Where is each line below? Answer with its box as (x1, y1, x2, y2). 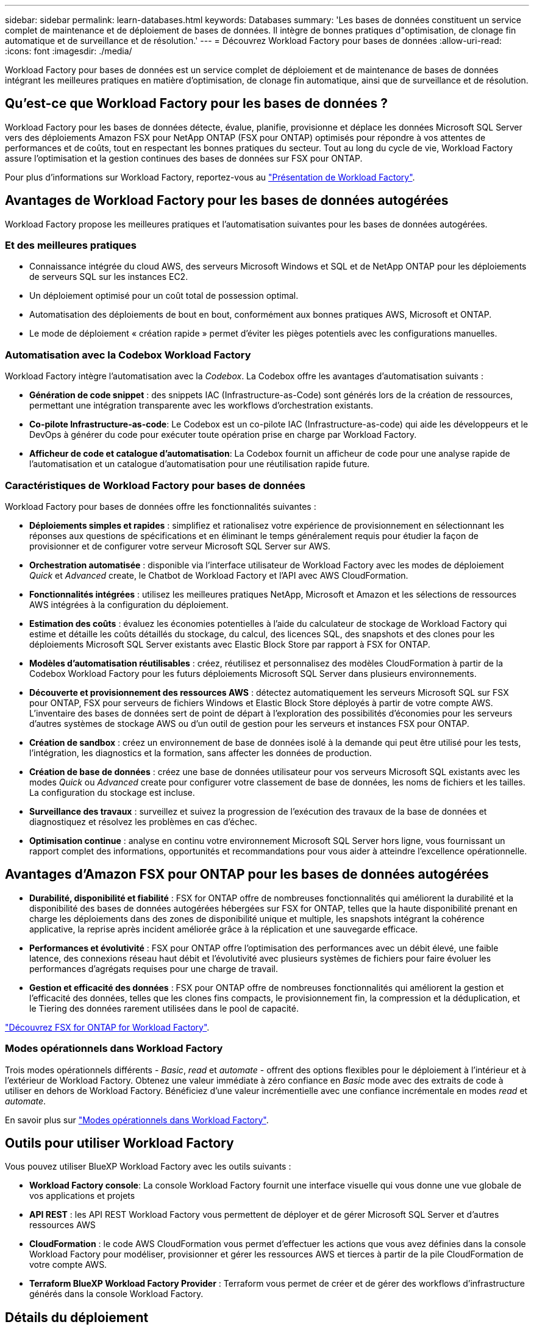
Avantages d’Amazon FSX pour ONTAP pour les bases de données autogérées (5, 867, 489, 882)
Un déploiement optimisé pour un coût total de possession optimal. (29, 290, 299, 301)
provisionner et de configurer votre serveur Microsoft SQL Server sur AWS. (29, 540, 331, 551)
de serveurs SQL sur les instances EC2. (29, 271, 188, 282)
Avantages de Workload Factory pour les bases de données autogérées (5, 193, 449, 209)
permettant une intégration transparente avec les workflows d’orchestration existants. (29, 400, 374, 411)
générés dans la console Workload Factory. (29, 1289, 204, 1300)
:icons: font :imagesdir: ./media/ (5, 46, 132, 56)
